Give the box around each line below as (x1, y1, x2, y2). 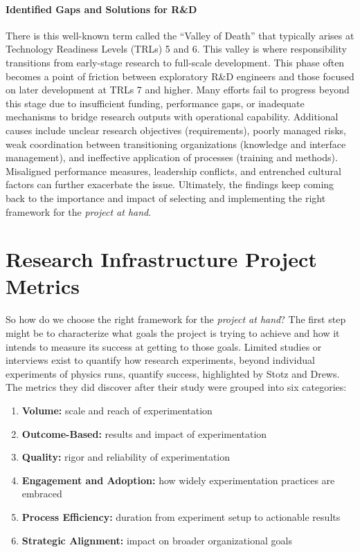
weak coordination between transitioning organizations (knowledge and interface (6, 136, 346, 151)
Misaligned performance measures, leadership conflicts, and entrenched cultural (6, 163, 341, 178)
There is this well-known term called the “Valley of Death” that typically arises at (6, 28, 354, 42)
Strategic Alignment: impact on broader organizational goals (21, 533, 292, 547)
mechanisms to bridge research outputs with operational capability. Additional (6, 109, 339, 124)
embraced (21, 486, 62, 501)
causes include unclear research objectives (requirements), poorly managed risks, (6, 122, 346, 137)
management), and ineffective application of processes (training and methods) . (6, 150, 338, 165)
